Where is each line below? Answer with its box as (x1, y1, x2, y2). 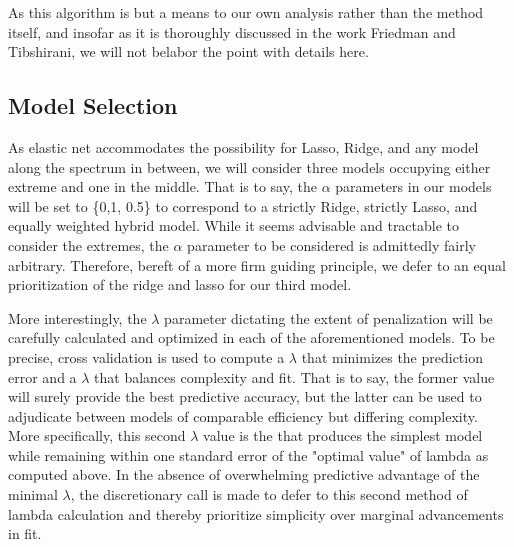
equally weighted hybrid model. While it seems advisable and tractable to (8, 215, 460, 236)
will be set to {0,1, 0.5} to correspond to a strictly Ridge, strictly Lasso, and (8, 195, 478, 216)
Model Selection (8, 90, 178, 121)
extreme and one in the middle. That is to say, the (8, 176, 317, 197)
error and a (8, 366, 77, 387)
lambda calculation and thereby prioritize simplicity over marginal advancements (8, 503, 504, 524)
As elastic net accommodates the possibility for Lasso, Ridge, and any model (8, 136, 479, 157)
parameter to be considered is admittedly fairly (187, 234, 476, 255)
